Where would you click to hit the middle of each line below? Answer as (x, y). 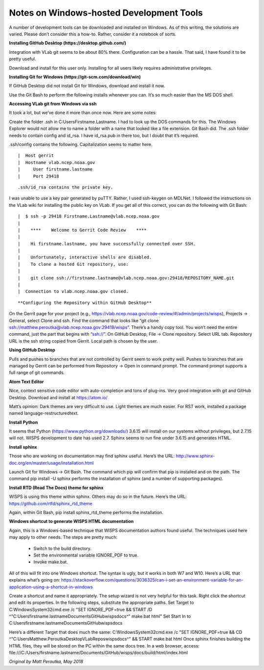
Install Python (23, 422)
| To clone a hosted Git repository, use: (73, 264)
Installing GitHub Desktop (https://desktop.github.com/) (68, 43)
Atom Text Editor (26, 382)
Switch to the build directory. (63, 548)
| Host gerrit (36, 156)
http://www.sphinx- (195, 456)
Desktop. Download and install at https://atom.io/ (58, 397)
